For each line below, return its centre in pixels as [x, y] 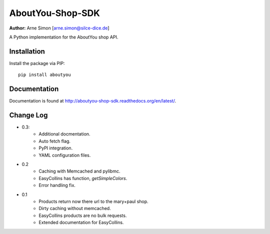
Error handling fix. [57, 185]
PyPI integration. [56, 148]
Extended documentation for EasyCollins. [81, 222]
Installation [27, 51]
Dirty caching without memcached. [75, 208]
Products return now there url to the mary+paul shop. [93, 201]
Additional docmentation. [64, 134]
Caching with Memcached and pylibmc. [79, 171]
